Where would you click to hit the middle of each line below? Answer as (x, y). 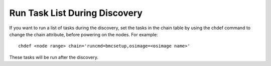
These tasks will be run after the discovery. (54, 57)
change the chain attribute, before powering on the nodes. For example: (84, 34)
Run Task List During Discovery (76, 13)
